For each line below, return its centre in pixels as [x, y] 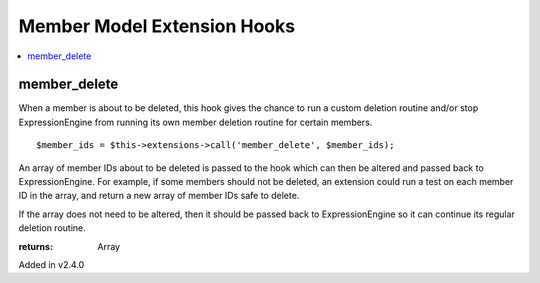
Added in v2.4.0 [51, 264]
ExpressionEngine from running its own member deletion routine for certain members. [195, 122]
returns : [36, 246]
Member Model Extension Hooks [156, 26]
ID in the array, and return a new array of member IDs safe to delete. [159, 196]
